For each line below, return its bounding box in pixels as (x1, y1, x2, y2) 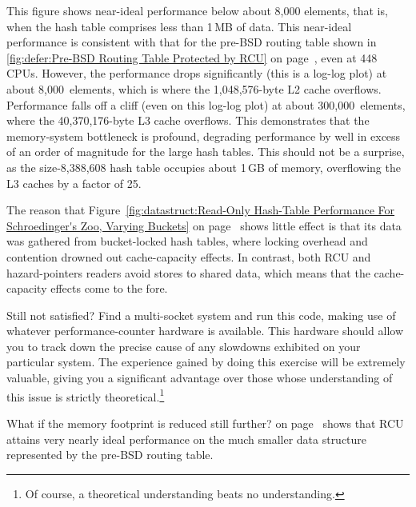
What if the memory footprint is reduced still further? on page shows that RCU (6, 414, 404, 431)
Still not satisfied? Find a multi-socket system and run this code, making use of (6, 306, 396, 323)
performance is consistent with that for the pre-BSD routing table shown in (6, 34, 377, 50)
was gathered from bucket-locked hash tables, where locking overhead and (6, 233, 368, 250)
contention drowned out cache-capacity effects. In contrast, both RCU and (6, 248, 371, 265)
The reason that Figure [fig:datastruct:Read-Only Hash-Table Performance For (6, 202, 395, 218)
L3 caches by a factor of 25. (6, 174, 142, 191)
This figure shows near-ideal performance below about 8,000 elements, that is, (6, 2, 388, 18)
